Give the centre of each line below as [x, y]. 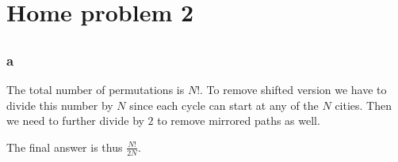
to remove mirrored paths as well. [239, 121]
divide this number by [60, 105]
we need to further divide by [75, 121]
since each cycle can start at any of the [224, 105]
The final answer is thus [65, 147]
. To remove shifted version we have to [293, 90]
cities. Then [364, 105]
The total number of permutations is [96, 90]
